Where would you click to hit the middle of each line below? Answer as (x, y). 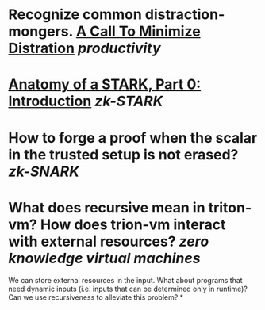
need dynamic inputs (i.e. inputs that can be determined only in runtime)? (128, 289)
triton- (230, 207)
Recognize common (75, 15)
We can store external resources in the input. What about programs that (126, 280)
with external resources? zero (109, 241)
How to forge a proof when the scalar (133, 138)
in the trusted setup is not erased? (123, 154)
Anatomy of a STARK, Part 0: (105, 84)
